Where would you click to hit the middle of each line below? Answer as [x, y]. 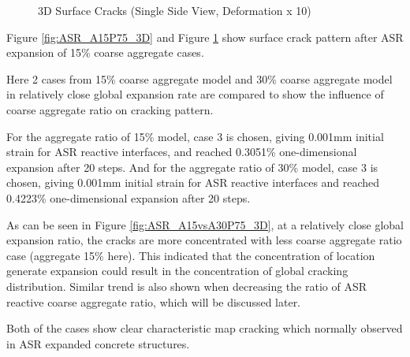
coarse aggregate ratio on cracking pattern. [110, 109]
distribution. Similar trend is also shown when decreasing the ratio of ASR [186, 286]
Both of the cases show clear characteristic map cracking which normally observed [205, 328]
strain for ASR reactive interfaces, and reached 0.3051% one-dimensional [182, 152]
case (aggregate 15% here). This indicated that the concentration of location [191, 255]
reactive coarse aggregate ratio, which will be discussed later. [154, 301]
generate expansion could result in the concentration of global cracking [177, 271]
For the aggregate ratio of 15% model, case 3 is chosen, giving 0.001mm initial [195, 136]
